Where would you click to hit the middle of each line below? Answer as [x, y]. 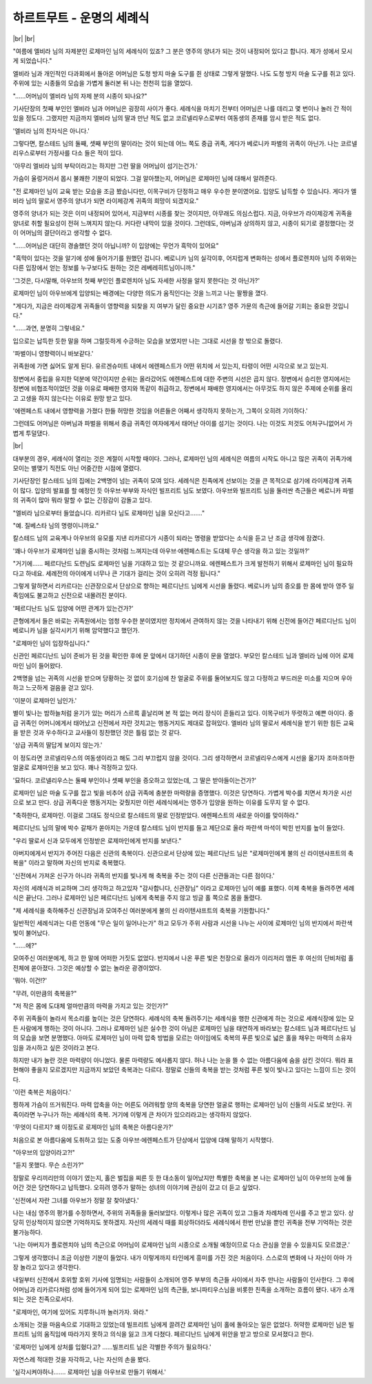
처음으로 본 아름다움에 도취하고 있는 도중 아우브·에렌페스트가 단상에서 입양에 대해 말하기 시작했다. [143, 1140]
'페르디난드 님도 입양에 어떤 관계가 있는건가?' [73, 608]
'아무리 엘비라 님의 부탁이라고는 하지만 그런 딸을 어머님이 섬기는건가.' [105, 166]
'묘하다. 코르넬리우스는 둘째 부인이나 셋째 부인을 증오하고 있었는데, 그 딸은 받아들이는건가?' [135, 780]
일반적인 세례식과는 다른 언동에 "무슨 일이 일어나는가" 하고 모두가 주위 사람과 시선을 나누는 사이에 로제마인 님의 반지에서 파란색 [183, 923]
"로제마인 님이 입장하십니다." [51, 643]
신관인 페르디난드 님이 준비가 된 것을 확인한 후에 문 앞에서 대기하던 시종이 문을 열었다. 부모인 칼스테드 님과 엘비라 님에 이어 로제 [183, 656]
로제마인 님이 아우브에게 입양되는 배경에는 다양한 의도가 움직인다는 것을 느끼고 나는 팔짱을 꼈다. [141, 293]
